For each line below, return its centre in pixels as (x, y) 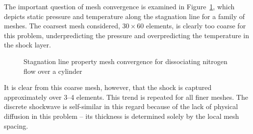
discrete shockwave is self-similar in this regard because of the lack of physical (121, 106)
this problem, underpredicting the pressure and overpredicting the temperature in (126, 35)
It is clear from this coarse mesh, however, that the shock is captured (108, 87)
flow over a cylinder (53, 71)
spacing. (16, 125)
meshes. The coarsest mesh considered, (62, 26)
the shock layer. (27, 45)
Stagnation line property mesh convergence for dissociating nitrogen (126, 61)
